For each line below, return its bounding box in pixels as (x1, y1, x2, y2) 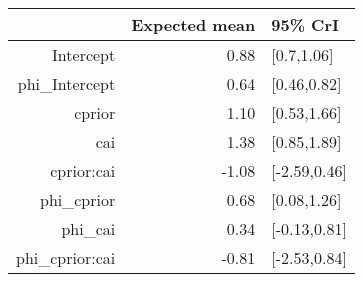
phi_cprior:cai (16, 246, 116, 269)
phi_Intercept (17, 72, 116, 95)
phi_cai (61, 217, 116, 240)
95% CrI (271, 13, 339, 36)
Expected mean (131, 13, 256, 36)
